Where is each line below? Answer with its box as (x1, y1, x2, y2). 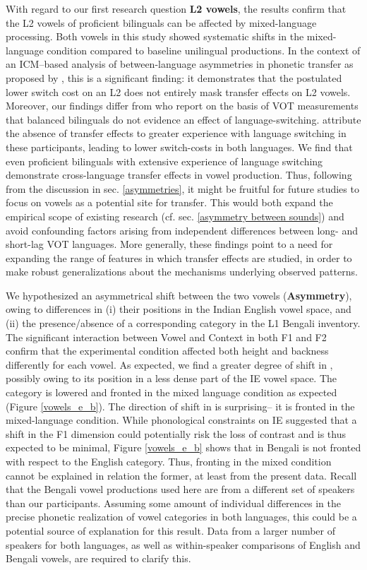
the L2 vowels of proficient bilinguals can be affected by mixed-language (6, 15, 317, 30)
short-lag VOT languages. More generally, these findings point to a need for (6, 237, 333, 251)
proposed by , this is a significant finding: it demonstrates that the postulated (6, 70, 342, 85)
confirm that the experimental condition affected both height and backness (6, 343, 329, 358)
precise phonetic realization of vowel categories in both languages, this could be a (6, 509, 357, 524)
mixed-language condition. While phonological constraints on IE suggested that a (6, 412, 357, 427)
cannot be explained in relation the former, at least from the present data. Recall (6, 468, 357, 482)
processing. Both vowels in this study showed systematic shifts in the (6, 29, 304, 44)
